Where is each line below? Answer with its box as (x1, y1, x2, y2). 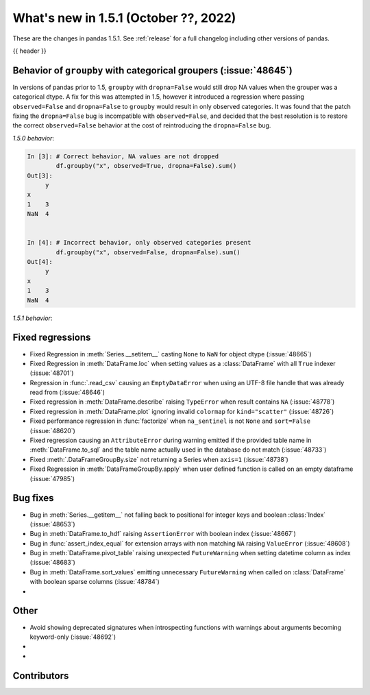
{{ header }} (12, 47, 47, 55)
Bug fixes (12, 492, 54, 504)
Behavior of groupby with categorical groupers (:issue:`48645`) (12, 64, 293, 76)
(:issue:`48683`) (29, 559, 75, 567)
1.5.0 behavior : (12, 134, 55, 142)
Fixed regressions (12, 332, 91, 343)
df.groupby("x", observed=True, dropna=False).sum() (56, 162, 237, 170)
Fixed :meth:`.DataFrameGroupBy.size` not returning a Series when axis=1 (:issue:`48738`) (29, 455, 289, 463)
